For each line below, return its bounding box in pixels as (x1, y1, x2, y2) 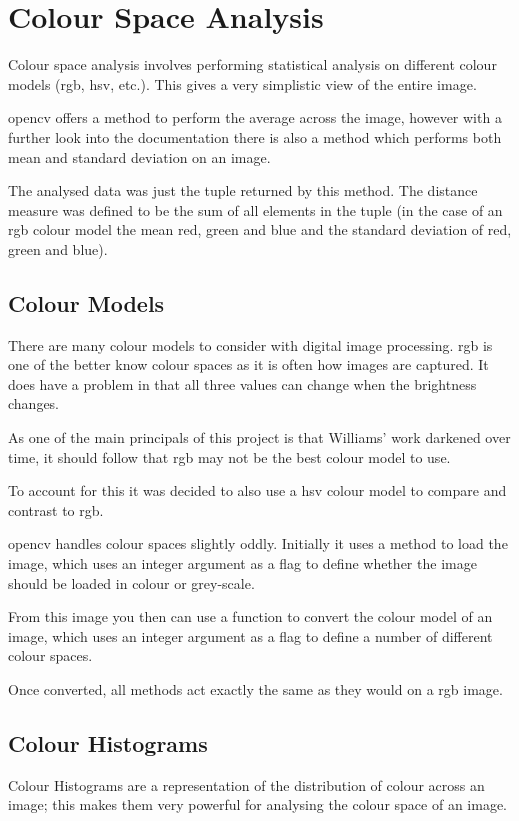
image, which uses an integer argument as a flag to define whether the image (8, 553, 477, 574)
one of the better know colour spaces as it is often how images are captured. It (8, 354, 489, 375)
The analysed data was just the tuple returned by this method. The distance (8, 180, 478, 201)
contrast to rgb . (8, 499, 104, 520)
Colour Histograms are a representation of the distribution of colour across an (8, 774, 485, 795)
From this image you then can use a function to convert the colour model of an (8, 606, 493, 627)
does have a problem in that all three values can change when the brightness (8, 373, 477, 394)
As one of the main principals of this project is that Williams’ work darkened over (8, 427, 511, 448)
